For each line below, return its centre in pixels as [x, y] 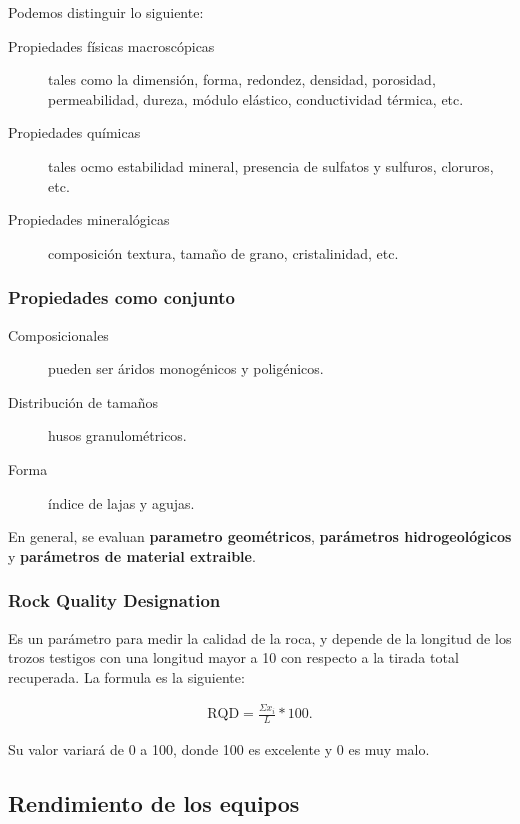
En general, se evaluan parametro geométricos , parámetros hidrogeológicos [260, 536]
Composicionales [58, 334]
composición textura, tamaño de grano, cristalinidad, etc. [223, 252]
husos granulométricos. [117, 435]
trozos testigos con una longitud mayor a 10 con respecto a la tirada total [233, 657]
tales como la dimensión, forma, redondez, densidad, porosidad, [242, 79]
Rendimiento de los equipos [154, 803]
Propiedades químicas [74, 132]
